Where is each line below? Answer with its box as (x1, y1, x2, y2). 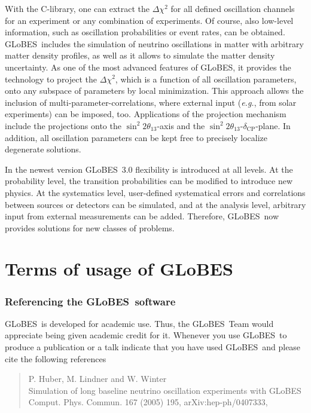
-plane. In (255, 119, 291, 131)
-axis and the (157, 119, 205, 131)
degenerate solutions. (5, 143, 81, 155)
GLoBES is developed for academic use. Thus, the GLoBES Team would (5, 317, 274, 329)
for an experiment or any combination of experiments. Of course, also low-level (5, 14, 294, 26)
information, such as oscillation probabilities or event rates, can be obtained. (5, 26, 285, 38)
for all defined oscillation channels (170, 2, 295, 14)
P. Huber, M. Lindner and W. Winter (28, 372, 167, 385)
